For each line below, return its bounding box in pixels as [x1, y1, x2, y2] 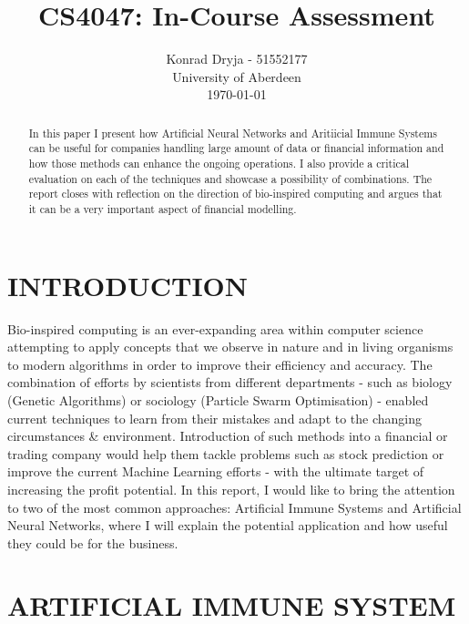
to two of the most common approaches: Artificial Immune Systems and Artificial [7, 497, 462, 517]
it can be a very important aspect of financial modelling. [28, 200, 297, 216]
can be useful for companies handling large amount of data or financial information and [28, 140, 444, 156]
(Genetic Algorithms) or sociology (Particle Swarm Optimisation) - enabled [7, 390, 429, 409]
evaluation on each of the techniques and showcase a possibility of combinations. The [28, 170, 433, 186]
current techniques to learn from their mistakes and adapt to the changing [7, 408, 423, 427]
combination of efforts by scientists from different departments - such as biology [7, 373, 453, 392]
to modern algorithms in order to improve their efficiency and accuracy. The [7, 354, 433, 373]
